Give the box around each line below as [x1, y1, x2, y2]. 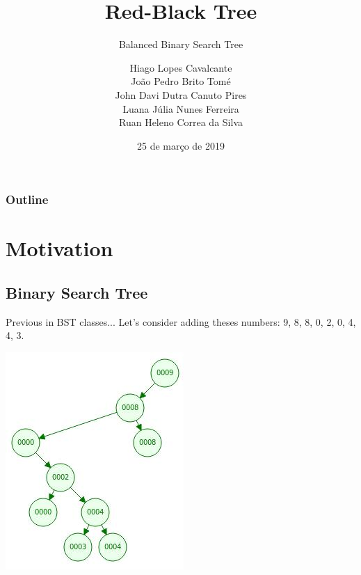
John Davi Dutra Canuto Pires [115, 87, 247, 102]
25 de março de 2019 [136, 138, 225, 152]
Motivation [6, 234, 113, 262]
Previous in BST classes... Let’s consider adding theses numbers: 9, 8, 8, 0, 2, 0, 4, [6, 314, 356, 329]
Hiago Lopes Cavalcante [129, 60, 232, 74]
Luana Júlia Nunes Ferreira [122, 101, 239, 116]
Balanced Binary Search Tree [118, 37, 243, 52]
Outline [6, 191, 49, 208]
